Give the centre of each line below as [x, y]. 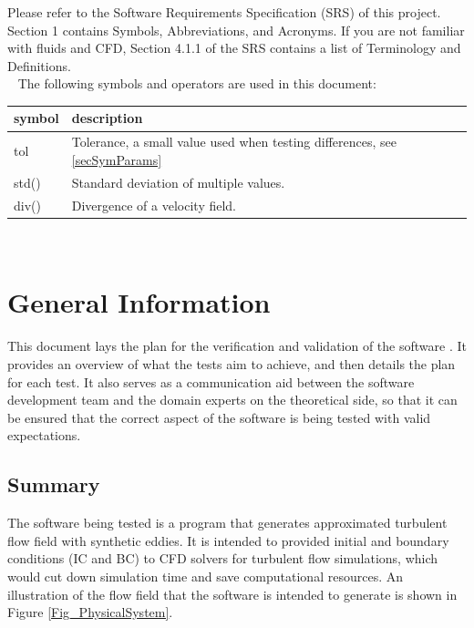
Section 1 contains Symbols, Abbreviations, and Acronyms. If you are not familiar [236, 30]
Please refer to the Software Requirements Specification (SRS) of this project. [224, 12]
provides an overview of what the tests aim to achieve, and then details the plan [232, 364]
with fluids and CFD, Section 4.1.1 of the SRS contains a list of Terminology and [234, 48]
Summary [54, 484]
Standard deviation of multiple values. [178, 182]
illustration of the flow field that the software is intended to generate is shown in [232, 594]
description [107, 118]
